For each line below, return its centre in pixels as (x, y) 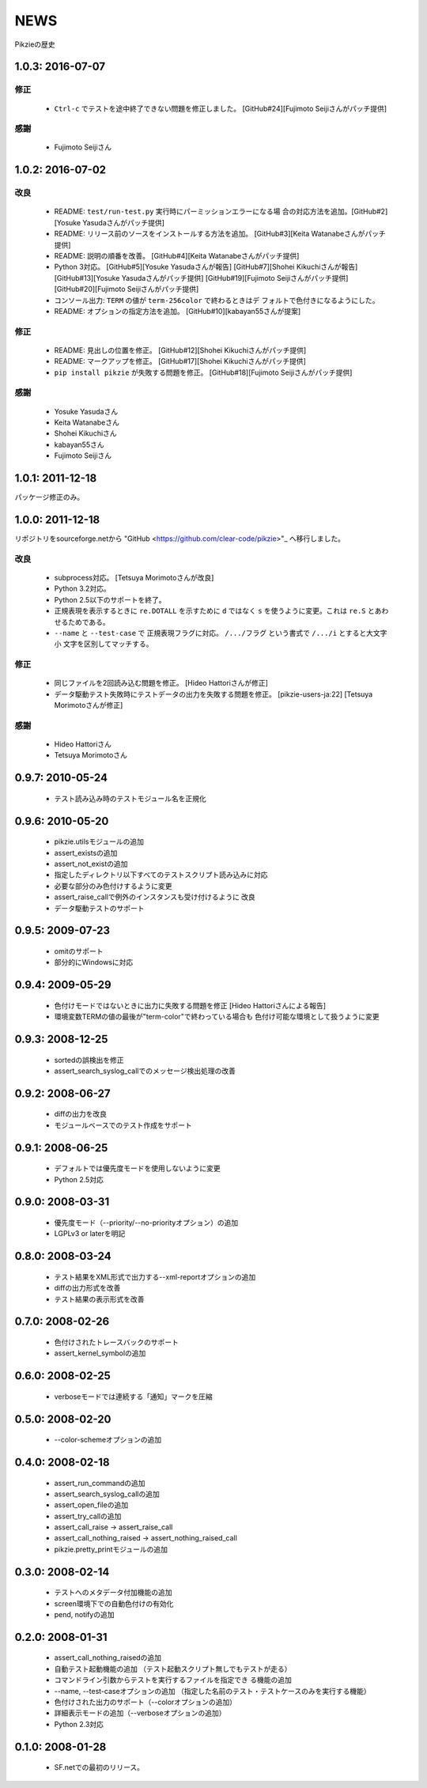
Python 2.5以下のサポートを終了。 (110, 599)
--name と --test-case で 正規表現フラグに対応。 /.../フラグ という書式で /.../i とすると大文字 (221, 633)
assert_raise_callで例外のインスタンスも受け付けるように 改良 (155, 897)
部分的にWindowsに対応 (94, 962)
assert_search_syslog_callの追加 (107, 1494)
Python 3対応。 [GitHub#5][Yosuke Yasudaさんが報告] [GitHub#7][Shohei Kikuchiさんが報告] (206, 267)
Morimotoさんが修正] (89, 705)
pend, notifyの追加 (84, 1615)
